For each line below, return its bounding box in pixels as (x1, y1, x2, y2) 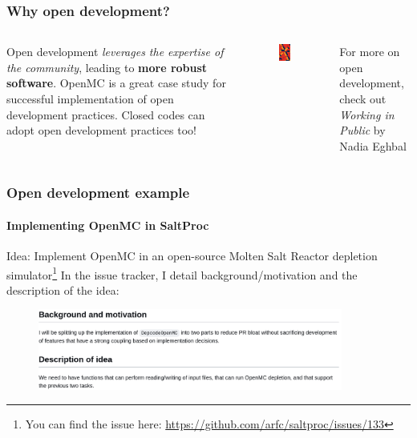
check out (339, 90, 387, 106)
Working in (339, 106, 395, 123)
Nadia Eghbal (339, 137, 407, 154)
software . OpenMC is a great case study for (6, 74, 226, 91)
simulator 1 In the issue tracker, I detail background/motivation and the (6, 263, 358, 283)
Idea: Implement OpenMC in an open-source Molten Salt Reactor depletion (6, 247, 378, 264)
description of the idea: (6, 281, 119, 298)
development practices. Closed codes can (6, 106, 205, 123)
